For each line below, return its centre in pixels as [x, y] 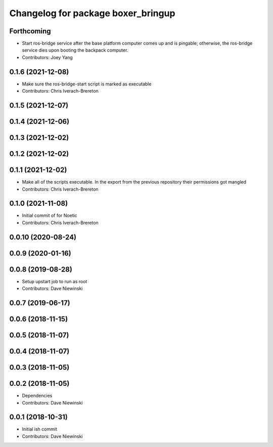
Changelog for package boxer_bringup [92, 13]
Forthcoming [30, 31]
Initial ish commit [40, 429]
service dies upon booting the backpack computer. [75, 50]
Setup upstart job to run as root [55, 281]
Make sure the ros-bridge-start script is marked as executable [87, 84]
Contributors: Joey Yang [47, 57]
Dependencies [37, 396]
